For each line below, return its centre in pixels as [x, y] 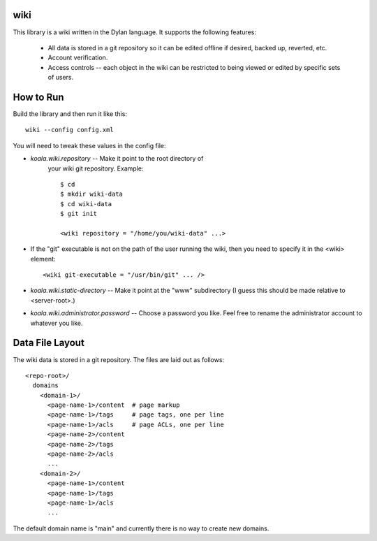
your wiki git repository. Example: [96, 168]
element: [43, 259]
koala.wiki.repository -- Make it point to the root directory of [117, 159]
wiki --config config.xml [70, 130]
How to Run [38, 97]
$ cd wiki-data [86, 204]
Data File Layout [49, 343]
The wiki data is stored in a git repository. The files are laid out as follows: [119, 359]
